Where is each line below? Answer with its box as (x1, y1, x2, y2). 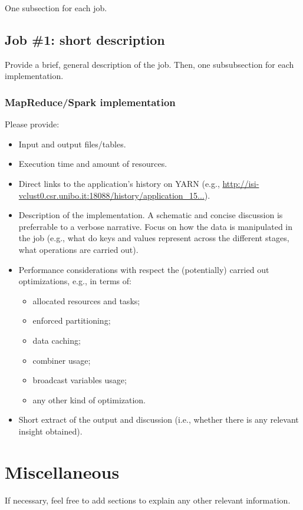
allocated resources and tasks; (32, 294, 140, 307)
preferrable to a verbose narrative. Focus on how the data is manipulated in (18, 220, 293, 232)
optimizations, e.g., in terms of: (18, 275, 131, 287)
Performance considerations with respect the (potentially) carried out (18, 263, 269, 275)
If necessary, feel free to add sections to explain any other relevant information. (5, 493, 291, 506)
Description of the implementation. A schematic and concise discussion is (18, 209, 283, 221)
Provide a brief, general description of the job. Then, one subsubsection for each (5, 58, 294, 70)
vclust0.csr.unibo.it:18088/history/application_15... (18, 189, 205, 201)
